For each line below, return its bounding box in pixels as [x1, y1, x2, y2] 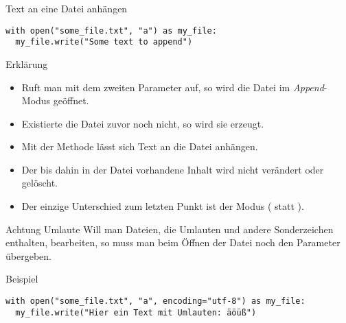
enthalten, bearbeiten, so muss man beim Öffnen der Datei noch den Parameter [5, 235, 341, 250]
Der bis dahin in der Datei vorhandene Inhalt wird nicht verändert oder [21, 162, 324, 176]
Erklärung [5, 56, 48, 71]
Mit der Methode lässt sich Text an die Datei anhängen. [21, 139, 258, 154]
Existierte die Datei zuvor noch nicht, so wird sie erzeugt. [21, 116, 264, 130]
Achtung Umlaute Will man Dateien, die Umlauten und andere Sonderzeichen [5, 222, 334, 236]
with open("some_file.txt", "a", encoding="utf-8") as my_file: [5, 296, 305, 307]
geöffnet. [53, 93, 89, 108]
